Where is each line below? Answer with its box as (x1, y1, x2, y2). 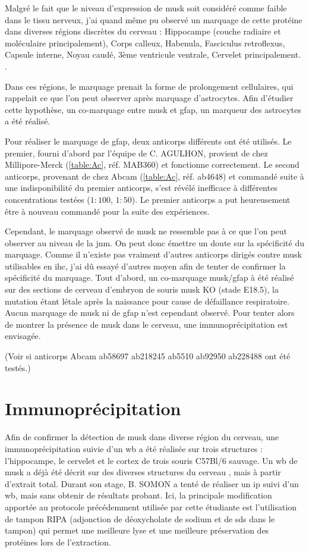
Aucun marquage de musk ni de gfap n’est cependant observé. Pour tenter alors (5, 306, 295, 319)
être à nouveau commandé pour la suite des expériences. (5, 205, 210, 217)
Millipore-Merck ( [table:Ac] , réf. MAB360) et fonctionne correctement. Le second (5, 158, 299, 171)
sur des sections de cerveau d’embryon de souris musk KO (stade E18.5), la (5, 283, 279, 296)
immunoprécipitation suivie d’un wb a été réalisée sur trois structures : (5, 442, 263, 454)
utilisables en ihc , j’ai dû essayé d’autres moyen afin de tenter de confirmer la (5, 259, 286, 272)
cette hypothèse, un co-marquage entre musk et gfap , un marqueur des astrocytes (5, 103, 301, 115)
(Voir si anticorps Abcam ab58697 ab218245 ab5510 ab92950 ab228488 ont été (5, 350, 291, 362)
